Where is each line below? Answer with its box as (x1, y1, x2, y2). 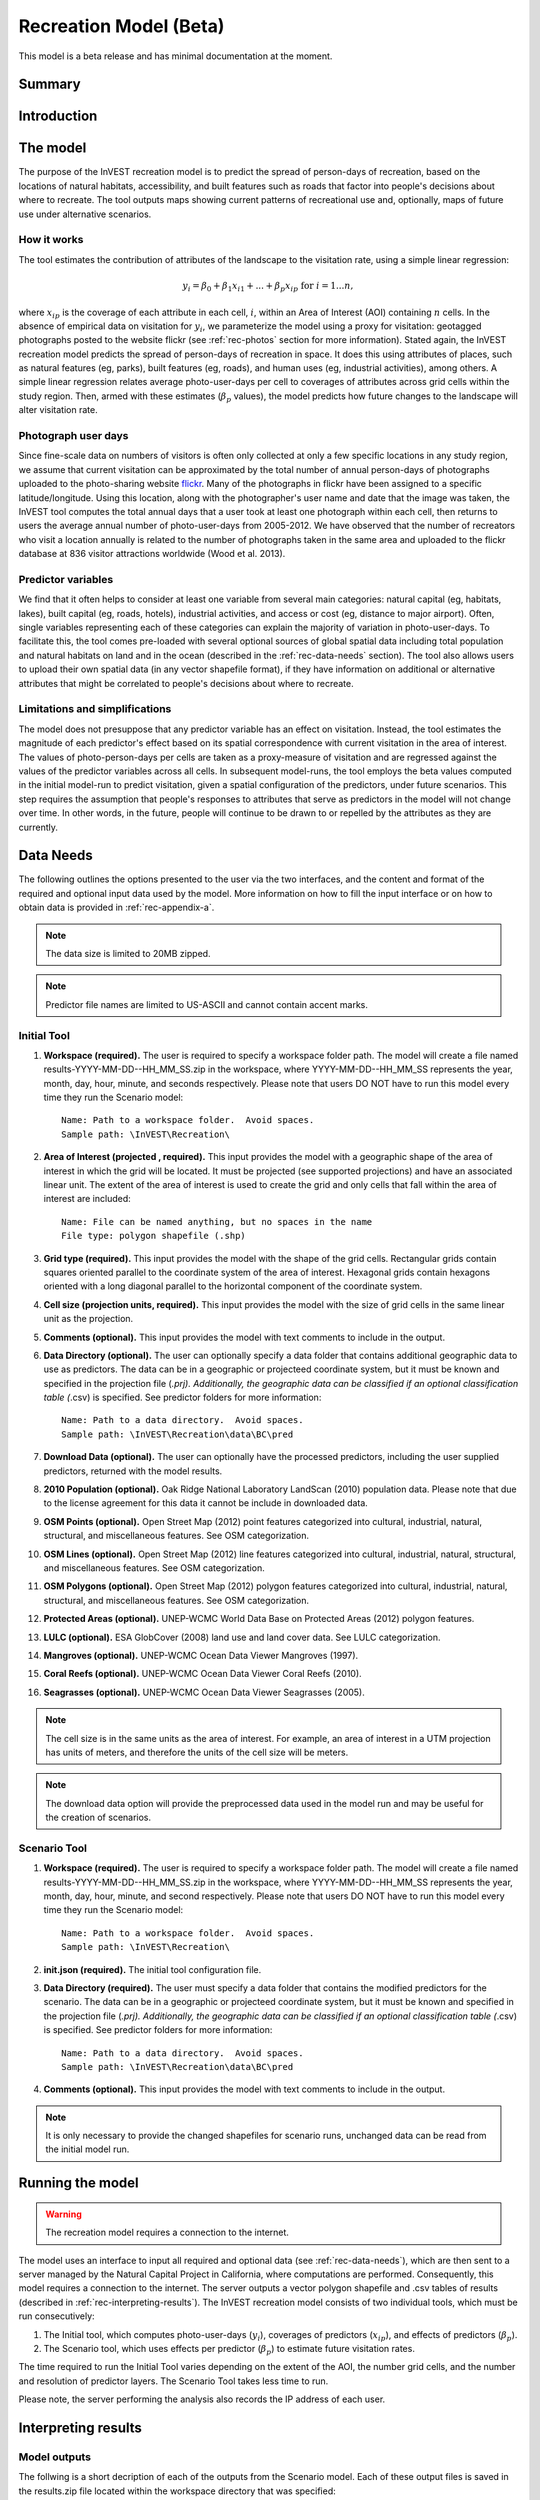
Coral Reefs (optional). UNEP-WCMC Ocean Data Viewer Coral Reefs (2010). (43, 1668, 362, 1680)
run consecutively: (18, 2310, 95, 2322)
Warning (45, 2208, 82, 2220)
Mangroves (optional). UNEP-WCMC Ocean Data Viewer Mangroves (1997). (43, 1649, 359, 1661)
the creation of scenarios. (45, 1811, 152, 1824)
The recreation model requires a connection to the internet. (45, 2226, 290, 2239)
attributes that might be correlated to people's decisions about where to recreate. (18, 677, 354, 689)
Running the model (18, 2175, 139, 2192)
